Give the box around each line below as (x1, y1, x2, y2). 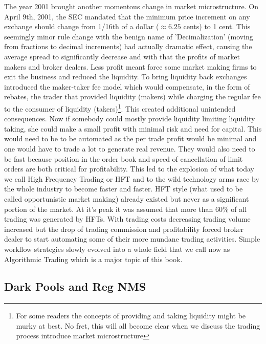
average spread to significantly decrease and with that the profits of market (4, 51, 240, 61)
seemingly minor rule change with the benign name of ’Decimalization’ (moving (4, 31, 253, 41)
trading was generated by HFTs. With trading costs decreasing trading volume (4, 213, 251, 224)
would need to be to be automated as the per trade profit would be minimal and (4, 133, 257, 144)
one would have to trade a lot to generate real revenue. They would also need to (4, 143, 255, 154)
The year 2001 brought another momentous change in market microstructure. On (4, 1, 259, 11)
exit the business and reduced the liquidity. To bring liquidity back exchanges (4, 71, 247, 82)
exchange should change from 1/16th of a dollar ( (4, 21, 159, 32)
